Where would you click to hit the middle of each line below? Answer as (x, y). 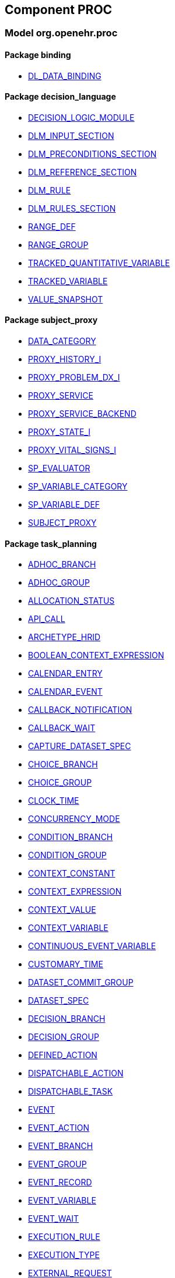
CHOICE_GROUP (60, 783)
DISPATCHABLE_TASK (71, 1092)
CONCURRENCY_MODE (74, 819)
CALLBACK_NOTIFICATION (80, 710)
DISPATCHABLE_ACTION (76, 1073)
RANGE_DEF (52, 226)
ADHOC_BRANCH (62, 565)
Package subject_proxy (51, 320)
